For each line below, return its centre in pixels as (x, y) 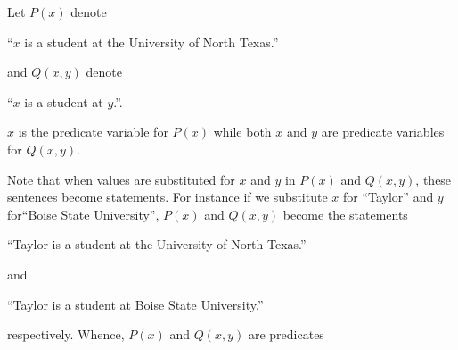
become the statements (345, 214)
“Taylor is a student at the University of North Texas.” (157, 244)
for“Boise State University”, (83, 214)
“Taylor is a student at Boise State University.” (135, 304)
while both (242, 132)
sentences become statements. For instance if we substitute (168, 197)
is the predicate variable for (93, 132)
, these (433, 179)
